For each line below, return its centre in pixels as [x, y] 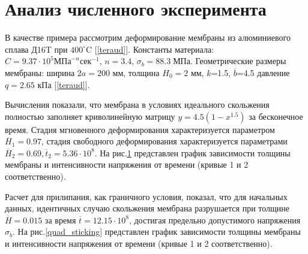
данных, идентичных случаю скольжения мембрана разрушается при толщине [147, 208]
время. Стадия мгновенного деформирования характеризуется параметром [140, 129]
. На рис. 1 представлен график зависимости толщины [192, 152]
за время [60, 220]
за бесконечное [276, 116]
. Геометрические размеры [238, 61]
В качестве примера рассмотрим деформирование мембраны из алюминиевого [148, 37]
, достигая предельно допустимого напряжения [215, 220]
